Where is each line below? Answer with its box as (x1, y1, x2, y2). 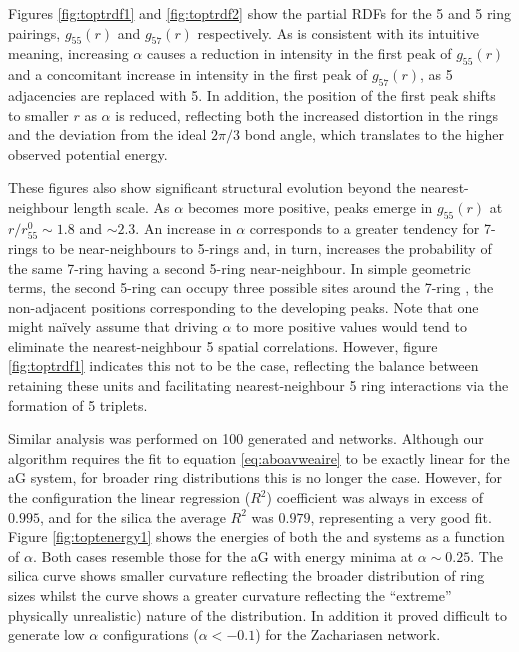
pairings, (8, 22, 61, 43)
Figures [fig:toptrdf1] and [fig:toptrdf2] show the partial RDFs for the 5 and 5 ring (8, 3, 512, 23)
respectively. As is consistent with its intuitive (197, 22, 479, 43)
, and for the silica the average (39, 506, 226, 527)
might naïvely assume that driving (8, 316, 218, 337)
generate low (8, 624, 85, 645)
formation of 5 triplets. (8, 394, 148, 415)
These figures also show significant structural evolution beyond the (8, 177, 416, 198)
